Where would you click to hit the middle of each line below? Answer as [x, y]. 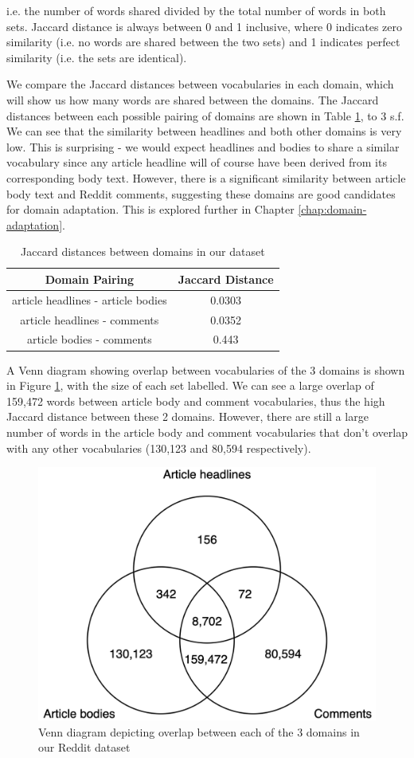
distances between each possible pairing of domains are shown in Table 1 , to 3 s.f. [205, 115]
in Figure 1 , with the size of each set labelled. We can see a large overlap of [190, 385]
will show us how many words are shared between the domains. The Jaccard [193, 99]
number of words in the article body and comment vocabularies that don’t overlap [207, 432]
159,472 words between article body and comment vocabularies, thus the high [196, 401]
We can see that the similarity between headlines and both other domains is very [204, 131]
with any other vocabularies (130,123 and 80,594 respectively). [159, 448]
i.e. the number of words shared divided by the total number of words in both [196, 10]
